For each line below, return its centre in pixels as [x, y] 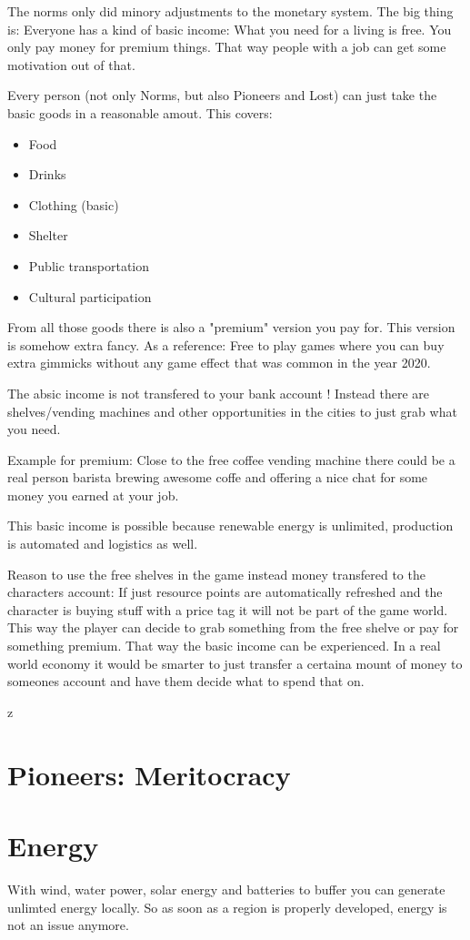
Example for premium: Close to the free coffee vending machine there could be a [231, 459]
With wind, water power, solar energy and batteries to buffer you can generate [226, 889]
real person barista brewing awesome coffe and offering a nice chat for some [218, 477]
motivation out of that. [71, 64]
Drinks [47, 174]
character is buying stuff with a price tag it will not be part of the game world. [228, 609]
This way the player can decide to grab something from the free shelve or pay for [233, 627]
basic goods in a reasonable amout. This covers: [140, 112]
